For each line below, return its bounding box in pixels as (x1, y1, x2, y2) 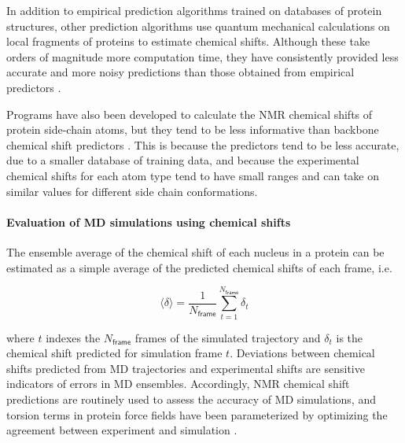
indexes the (46, 329, 101, 345)
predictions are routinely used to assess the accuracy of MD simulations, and (6, 391, 376, 408)
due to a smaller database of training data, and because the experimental (6, 152, 359, 168)
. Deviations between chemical (230, 345, 375, 361)
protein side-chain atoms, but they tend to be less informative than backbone (6, 121, 379, 138)
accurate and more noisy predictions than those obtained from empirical (6, 64, 355, 80)
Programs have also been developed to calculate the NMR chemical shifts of (6, 105, 373, 122)
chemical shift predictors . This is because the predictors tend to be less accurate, (6, 136, 399, 153)
